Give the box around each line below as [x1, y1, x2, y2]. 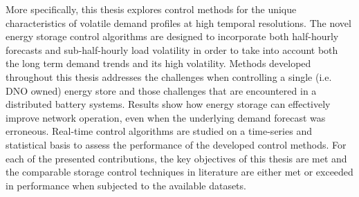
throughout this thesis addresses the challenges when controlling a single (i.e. [6, 69, 332, 84]
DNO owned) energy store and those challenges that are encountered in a [6, 83, 317, 97]
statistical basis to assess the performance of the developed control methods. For [6, 137, 347, 151]
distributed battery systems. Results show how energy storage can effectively [6, 97, 331, 111]
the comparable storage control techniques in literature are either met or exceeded [6, 165, 353, 179]
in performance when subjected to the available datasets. [6, 178, 246, 192]
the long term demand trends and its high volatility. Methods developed [6, 56, 311, 71]
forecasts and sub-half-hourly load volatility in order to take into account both [6, 42, 338, 57]
